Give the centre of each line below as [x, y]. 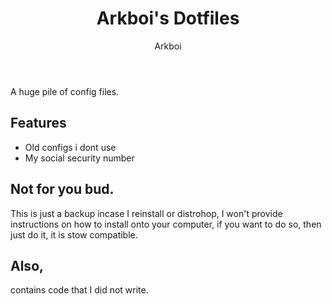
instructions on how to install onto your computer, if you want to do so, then [166, 224]
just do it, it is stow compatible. [74, 234]
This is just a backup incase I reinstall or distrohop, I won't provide [146, 213]
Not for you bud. [62, 189]
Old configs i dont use [70, 147]
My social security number [79, 158]
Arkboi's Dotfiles [168, 18]
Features [38, 123]
